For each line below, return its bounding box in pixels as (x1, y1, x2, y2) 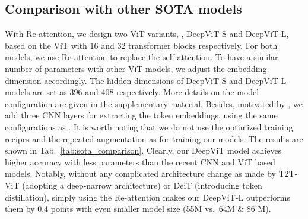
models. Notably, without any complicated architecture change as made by (5, 167, 276, 180)
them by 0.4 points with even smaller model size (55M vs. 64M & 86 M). (5, 202, 271, 215)
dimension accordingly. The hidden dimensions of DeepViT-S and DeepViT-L (5, 74, 287, 86)
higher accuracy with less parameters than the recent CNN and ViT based (5, 155, 275, 168)
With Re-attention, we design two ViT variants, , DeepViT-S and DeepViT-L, (5, 27, 289, 40)
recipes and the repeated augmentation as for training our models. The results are (5, 132, 303, 145)
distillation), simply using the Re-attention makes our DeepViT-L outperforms (5, 190, 290, 203)
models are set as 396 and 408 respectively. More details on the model (5, 86, 259, 98)
